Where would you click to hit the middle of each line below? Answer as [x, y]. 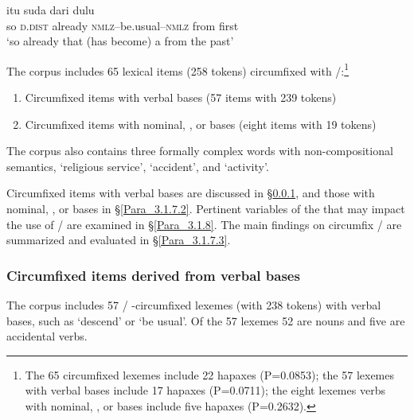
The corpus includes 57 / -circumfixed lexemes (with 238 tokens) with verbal [194, 305]
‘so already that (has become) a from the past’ [120, 41]
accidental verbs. [47, 336]
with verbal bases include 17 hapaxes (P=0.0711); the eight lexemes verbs [205, 390]
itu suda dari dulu [51, 10]
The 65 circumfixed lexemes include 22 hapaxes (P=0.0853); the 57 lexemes [209, 374]
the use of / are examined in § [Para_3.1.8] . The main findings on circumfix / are [204, 224]
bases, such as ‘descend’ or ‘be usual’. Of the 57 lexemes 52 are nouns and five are [206, 320]
